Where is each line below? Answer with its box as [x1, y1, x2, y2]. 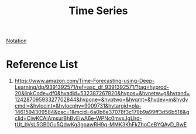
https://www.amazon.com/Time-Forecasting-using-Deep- [14, 78, 155, 85]
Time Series [68, 4, 128, 18]
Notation [6, 37, 27, 45]
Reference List [6, 58, 78, 71]
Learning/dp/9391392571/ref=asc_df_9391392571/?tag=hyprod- [14, 83, 170, 91]
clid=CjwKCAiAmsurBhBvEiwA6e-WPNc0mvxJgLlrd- [14, 115, 142, 122]
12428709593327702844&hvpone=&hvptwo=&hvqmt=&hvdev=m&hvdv [14, 96, 188, 103]
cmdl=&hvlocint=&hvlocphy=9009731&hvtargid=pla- [14, 102, 142, 109]
